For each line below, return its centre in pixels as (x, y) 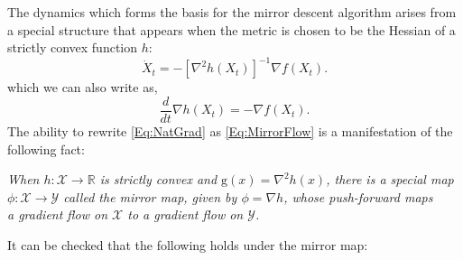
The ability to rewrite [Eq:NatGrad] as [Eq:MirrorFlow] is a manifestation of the (230, 130)
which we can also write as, (83, 87)
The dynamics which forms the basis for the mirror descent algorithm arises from (232, 12)
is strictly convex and (158, 179)
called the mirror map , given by (150, 196)
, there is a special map (390, 179)
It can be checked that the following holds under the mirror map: (188, 244)
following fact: (46, 149)
